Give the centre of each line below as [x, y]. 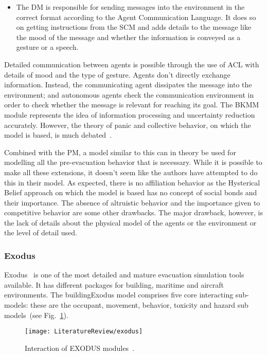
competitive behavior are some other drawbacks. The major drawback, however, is [133, 212]
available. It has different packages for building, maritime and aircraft [114, 284]
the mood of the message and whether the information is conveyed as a [128, 37]
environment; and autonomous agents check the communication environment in [129, 94]
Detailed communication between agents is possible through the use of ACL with [132, 64]
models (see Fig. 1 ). [36, 315]
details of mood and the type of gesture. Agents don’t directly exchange [117, 74]
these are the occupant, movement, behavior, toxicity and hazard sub [139, 305]
